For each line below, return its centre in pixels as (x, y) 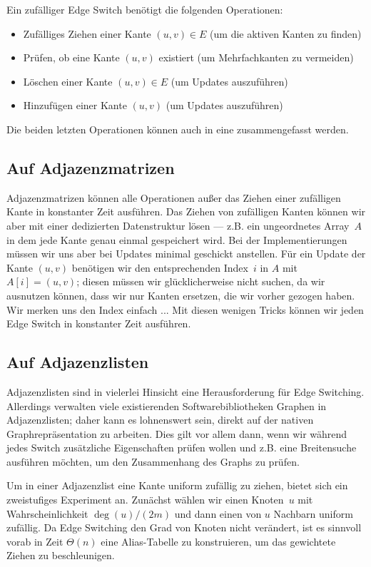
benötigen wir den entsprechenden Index (160, 267)
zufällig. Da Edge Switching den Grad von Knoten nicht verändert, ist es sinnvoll (184, 527)
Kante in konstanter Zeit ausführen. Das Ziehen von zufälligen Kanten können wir (186, 211)
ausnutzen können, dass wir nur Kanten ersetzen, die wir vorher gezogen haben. (181, 295)
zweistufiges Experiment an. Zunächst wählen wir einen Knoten (145, 500)
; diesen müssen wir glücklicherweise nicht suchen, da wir (201, 281)
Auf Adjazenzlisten (78, 362)
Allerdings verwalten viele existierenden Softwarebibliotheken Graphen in (167, 405)
